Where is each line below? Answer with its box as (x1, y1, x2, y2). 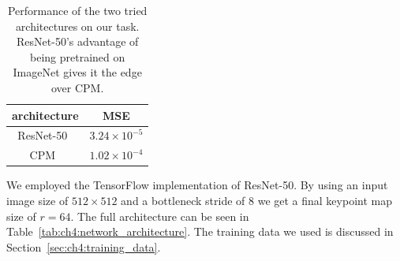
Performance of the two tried (7, 2, 148, 18)
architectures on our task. (15, 17, 140, 34)
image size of (6, 192, 69, 208)
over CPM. (51, 79, 104, 95)
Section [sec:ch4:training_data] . (6, 238, 161, 255)
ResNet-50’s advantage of (17, 33, 139, 50)
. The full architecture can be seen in (70, 207, 249, 224)
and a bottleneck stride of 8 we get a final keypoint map (121, 192, 392, 208)
